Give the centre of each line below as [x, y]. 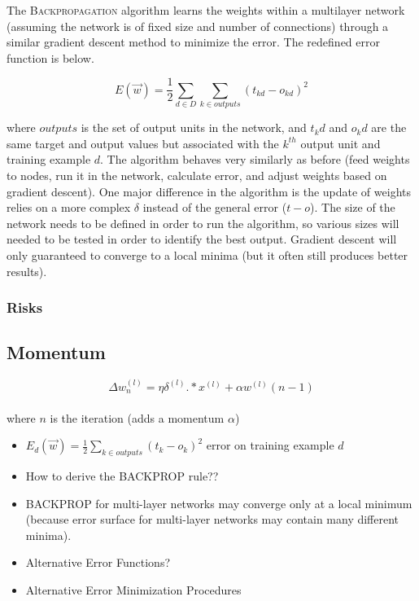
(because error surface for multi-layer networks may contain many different [212, 519]
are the [389, 127]
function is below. [50, 57]
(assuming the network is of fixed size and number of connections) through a [198, 26]
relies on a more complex [69, 207]
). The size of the [353, 207]
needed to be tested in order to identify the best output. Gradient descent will [202, 239]
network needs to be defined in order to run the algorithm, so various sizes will [203, 223]
